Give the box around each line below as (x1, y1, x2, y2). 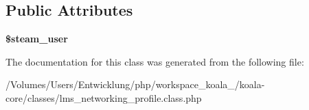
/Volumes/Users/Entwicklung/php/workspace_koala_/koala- (5, 77, 265, 92)
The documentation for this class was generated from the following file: (5, 54, 304, 68)
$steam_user (5, 31, 68, 46)
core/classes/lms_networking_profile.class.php (5, 90, 202, 105)
